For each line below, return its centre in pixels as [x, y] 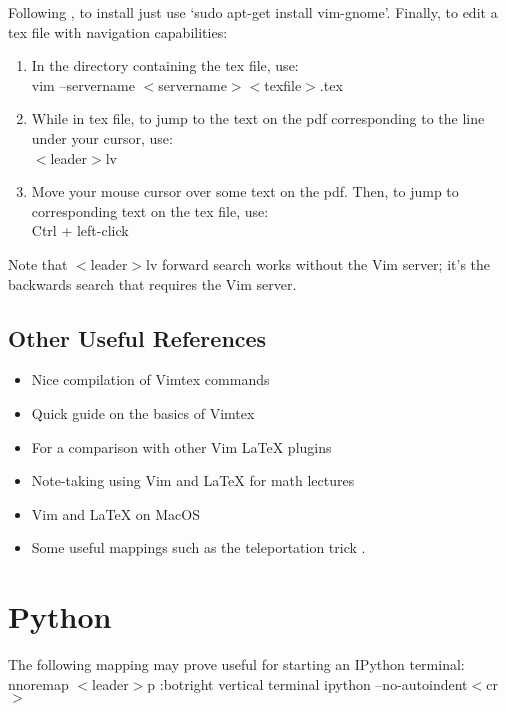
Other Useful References [137, 337]
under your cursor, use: [102, 137]
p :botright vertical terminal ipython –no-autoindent [307, 683]
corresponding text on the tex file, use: [150, 210]
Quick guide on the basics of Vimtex [143, 412]
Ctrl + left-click [80, 230]
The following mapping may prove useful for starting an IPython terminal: [236, 664]
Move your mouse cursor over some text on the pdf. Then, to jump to [245, 191]
